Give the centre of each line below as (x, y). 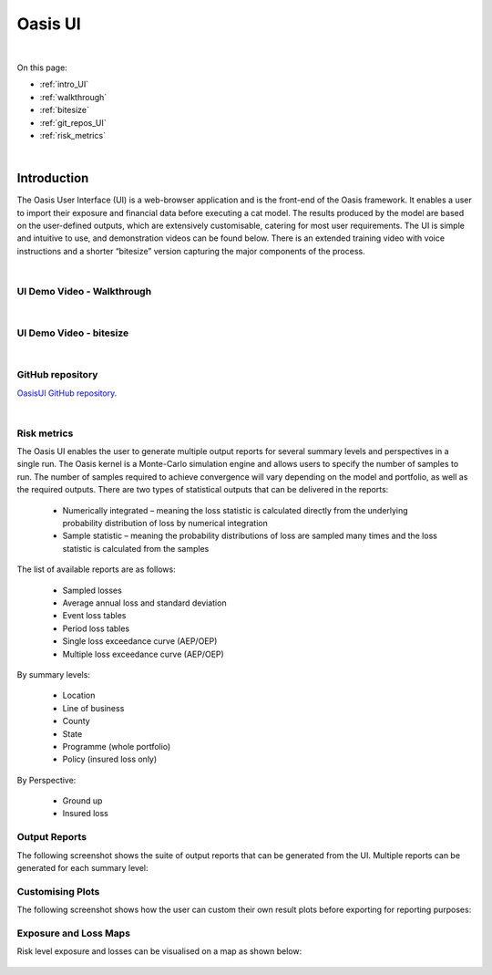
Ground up (82, 801)
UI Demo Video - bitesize (73, 333)
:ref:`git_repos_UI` (73, 122)
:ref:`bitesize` (65, 110)
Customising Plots (58, 891)
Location (79, 695)
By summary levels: (54, 674)
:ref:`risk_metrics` (73, 135)
